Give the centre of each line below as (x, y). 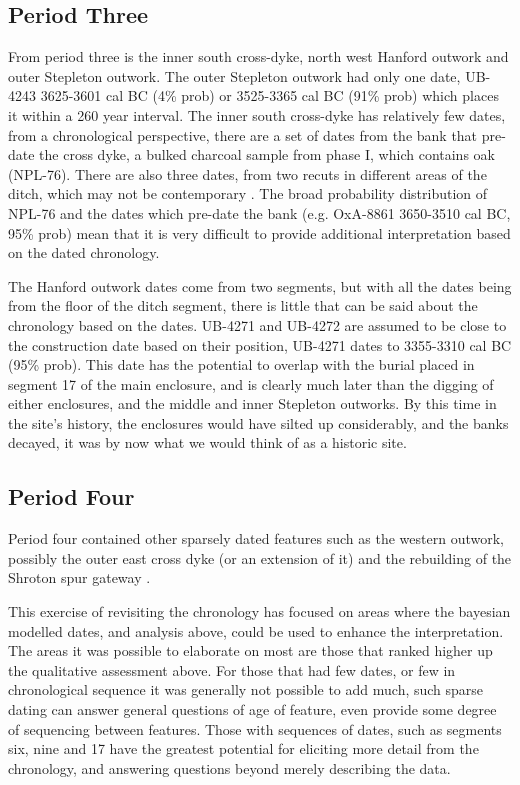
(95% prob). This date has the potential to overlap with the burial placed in (241, 364)
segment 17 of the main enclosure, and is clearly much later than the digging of (251, 383)
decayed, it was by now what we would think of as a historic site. (207, 442)
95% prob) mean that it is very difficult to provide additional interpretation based (259, 232)
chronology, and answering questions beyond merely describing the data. (229, 767)
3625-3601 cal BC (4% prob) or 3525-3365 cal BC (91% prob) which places (269, 95)
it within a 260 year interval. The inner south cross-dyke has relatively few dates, (257, 114)
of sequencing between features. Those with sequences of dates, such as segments (255, 728)
